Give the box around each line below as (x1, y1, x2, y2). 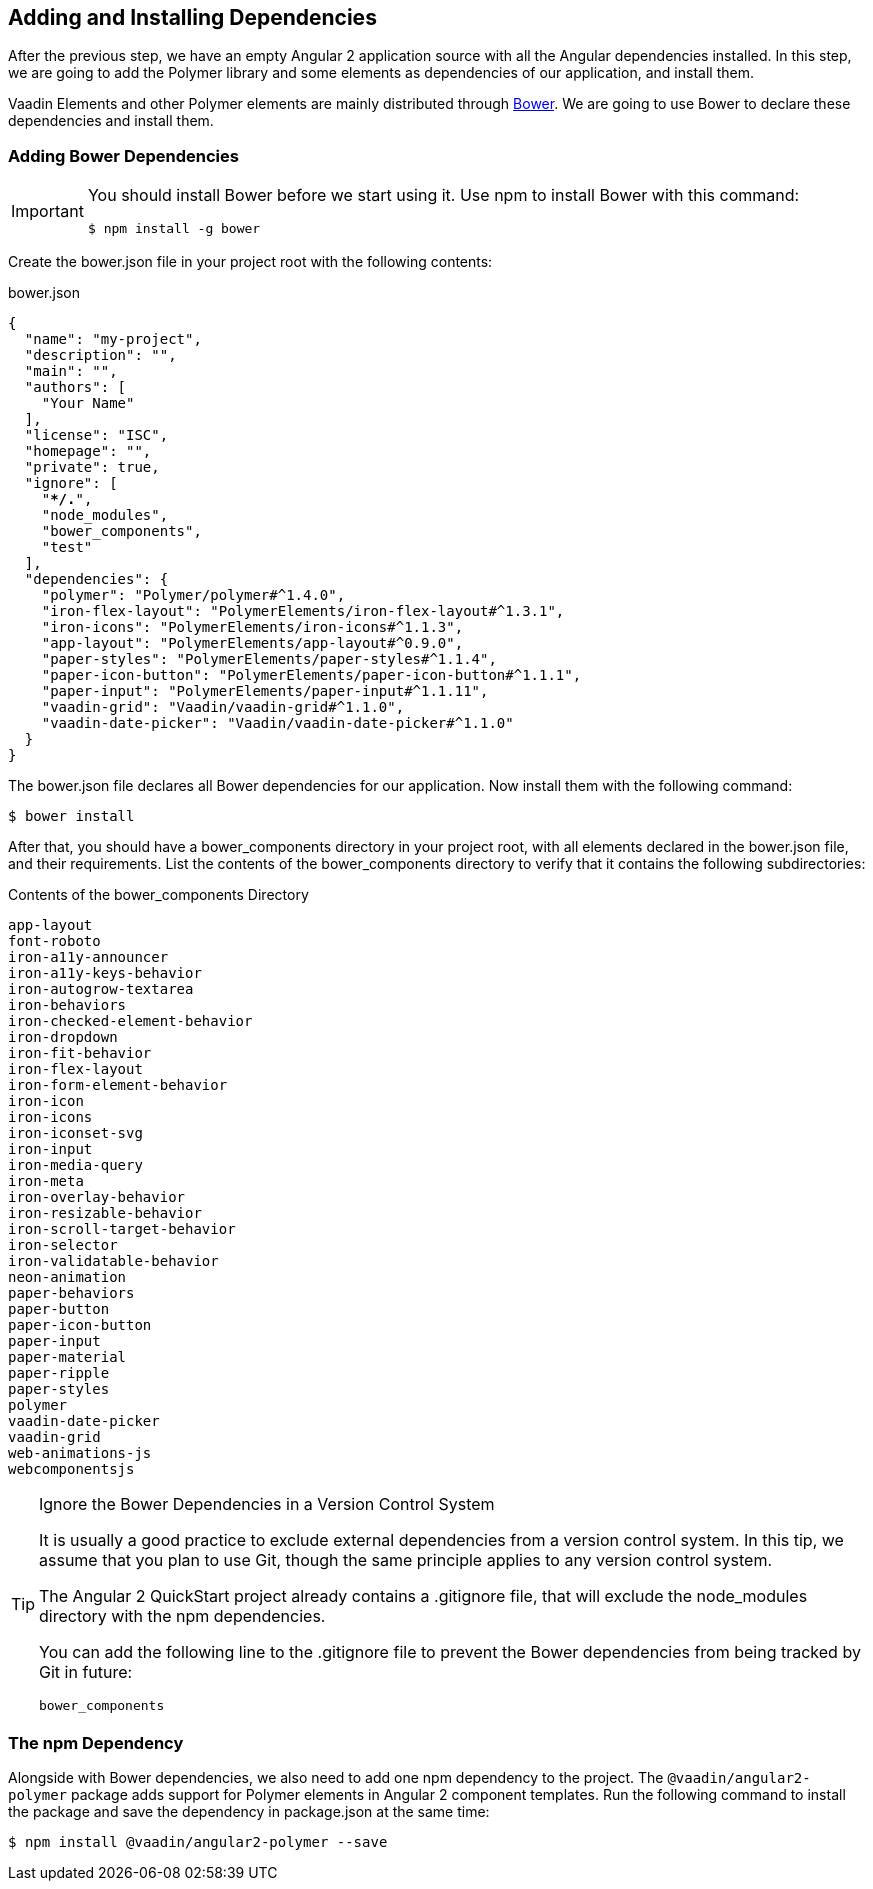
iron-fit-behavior (8, 1045, 152, 1062)
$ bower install (8, 808, 135, 825)
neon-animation (8, 1269, 127, 1286)
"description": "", (24, 347, 177, 364)
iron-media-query (8, 1157, 143, 1174)
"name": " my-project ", (24, 331, 202, 348)
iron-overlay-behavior (8, 1189, 186, 1206)
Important (11, 200, 84, 221)
